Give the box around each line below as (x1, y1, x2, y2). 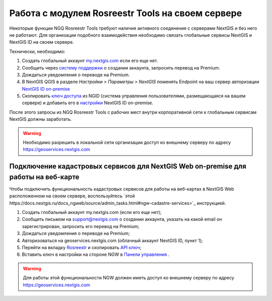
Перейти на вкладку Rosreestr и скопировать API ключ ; (22, 245, 142, 251)
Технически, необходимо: (9, 48, 65, 54)
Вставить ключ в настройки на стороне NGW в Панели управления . (22, 252, 170, 258)
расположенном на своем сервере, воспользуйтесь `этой (9, 193, 135, 199)
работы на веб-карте (9, 173, 80, 181)
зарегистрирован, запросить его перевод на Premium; (22, 223, 140, 229)
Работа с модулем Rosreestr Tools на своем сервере (9, 8, 242, 19)
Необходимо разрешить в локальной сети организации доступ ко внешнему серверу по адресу (23, 139, 231, 145)
